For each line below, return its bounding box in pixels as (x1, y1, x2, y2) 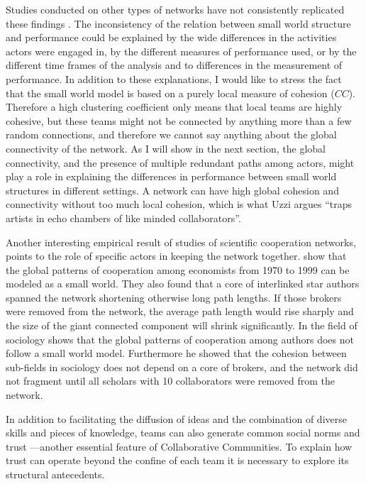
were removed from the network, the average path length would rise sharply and (6, 304, 354, 319)
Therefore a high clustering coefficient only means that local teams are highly (6, 99, 343, 114)
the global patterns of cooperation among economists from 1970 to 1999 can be (6, 262, 350, 277)
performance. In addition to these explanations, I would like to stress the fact (6, 71, 342, 86)
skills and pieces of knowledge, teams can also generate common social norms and (6, 425, 360, 440)
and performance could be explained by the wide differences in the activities (6, 30, 337, 45)
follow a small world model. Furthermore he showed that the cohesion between (6, 346, 347, 361)
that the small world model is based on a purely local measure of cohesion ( (6, 85, 335, 100)
